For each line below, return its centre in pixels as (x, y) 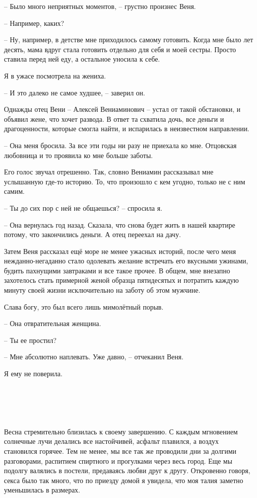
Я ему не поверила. (33, 373)
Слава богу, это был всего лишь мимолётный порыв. (84, 306)
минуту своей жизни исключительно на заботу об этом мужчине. (102, 290)
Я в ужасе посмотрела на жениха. (55, 75)
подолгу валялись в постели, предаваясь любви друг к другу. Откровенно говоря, (127, 470)
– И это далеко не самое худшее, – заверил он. (75, 92)
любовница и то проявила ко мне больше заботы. (78, 155)
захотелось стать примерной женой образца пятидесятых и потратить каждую (122, 280)
